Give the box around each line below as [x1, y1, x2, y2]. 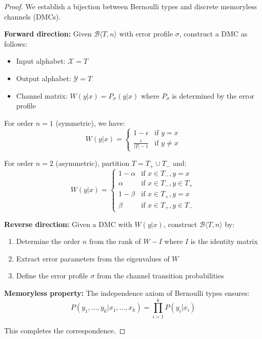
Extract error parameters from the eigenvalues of [16, 253, 170, 263]
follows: [4, 38, 28, 49]
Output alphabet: [16, 72, 71, 83]
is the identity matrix [190, 236, 258, 247]
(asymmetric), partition [55, 158, 130, 168]
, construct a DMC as [179, 28, 248, 39]
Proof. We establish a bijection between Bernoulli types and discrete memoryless [4, 1, 257, 11]
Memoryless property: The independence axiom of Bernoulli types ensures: [4, 288, 250, 298]
